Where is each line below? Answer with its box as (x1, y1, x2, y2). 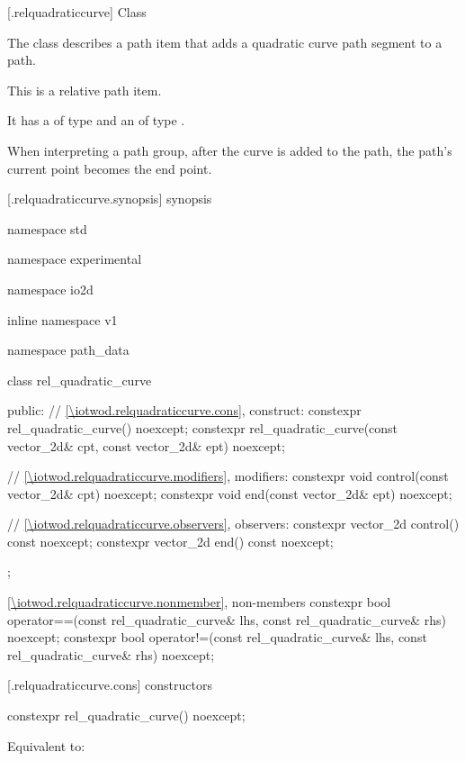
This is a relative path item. (7, 80, 162, 99)
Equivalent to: (7, 736, 85, 755)
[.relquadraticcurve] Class (7, 3, 147, 21)
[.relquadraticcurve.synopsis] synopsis (7, 189, 212, 208)
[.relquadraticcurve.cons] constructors (7, 675, 212, 694)
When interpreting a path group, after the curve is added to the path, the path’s (7, 140, 452, 159)
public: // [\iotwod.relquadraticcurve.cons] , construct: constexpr (7, 401, 362, 420)
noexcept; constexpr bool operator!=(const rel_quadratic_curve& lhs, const (7, 628, 427, 647)
